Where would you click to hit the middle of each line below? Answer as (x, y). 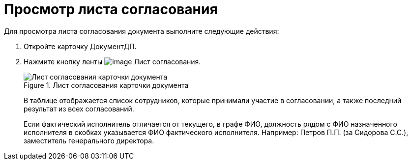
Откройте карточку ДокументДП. (80, 46)
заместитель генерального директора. (89, 140)
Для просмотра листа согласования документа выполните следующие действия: (142, 31)
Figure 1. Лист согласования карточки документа (106, 85)
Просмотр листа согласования (111, 9)
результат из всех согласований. (79, 109)
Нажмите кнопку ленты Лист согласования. (112, 61)
